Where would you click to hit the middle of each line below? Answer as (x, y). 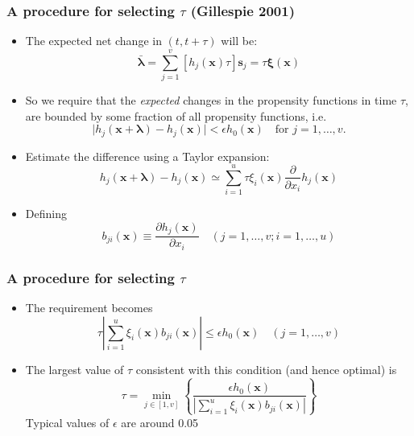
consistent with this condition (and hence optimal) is (266, 369)
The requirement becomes (89, 308)
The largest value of (75, 369)
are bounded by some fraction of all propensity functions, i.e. (176, 115)
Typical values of (67, 422)
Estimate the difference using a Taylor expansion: (147, 156)
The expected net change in (93, 41)
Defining (46, 214)
